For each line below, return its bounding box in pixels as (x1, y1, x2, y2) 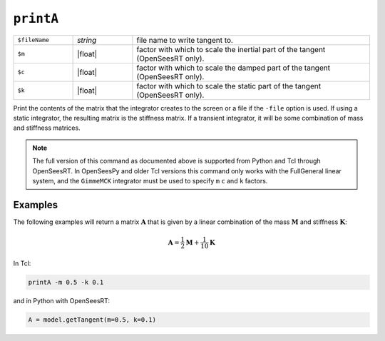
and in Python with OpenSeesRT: (13, 296, 111, 305)
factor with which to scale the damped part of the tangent (136, 63, 331, 73)
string (77, 35, 97, 45)
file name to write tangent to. (136, 35, 233, 45)
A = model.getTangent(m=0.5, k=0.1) (28, 315, 157, 324)
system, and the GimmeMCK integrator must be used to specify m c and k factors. (32, 176, 268, 185)
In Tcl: (13, 259, 31, 268)
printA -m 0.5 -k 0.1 (28, 278, 104, 286)
